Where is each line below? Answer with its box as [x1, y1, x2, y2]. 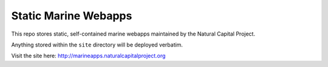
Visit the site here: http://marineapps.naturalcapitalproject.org [11, 52, 166, 60]
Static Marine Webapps [11, 9, 132, 22]
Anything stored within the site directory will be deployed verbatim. [11, 41, 183, 48]
